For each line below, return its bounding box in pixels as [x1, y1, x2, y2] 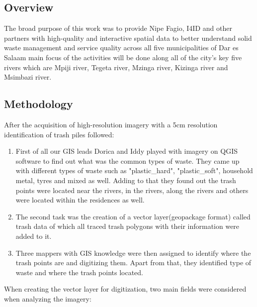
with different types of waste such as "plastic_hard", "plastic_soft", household [15, 165, 253, 176]
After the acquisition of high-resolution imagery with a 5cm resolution [4, 119, 218, 129]
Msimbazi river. [4, 72, 52, 82]
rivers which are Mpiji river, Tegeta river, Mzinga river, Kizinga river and [4, 62, 228, 72]
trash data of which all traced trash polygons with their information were [15, 221, 240, 231]
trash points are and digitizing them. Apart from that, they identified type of [15, 257, 252, 268]
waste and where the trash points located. [15, 267, 143, 277]
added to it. [15, 230, 52, 241]
